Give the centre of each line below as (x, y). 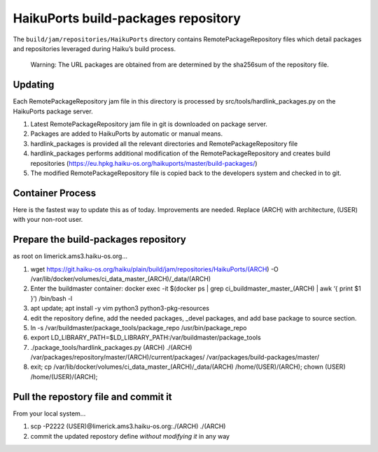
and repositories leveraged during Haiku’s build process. (94, 48)
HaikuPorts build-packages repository (127, 18)
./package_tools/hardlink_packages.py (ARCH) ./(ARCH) (111, 347)
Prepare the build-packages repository (100, 240)
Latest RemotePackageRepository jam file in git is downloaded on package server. (149, 124)
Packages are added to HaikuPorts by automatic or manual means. (127, 134)
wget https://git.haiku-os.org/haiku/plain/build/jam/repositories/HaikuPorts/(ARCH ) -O (155, 269)
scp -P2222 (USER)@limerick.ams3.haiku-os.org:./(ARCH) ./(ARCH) (128, 426)
